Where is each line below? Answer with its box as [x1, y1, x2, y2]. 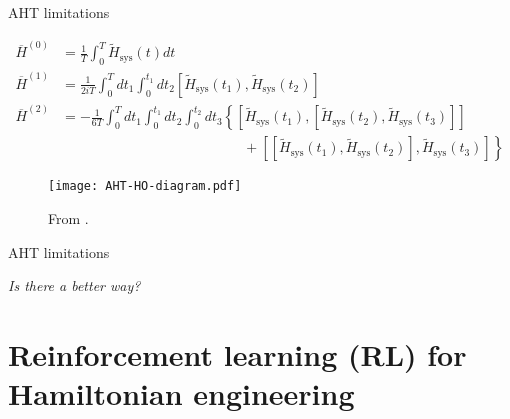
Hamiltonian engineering [8, 373, 355, 414]
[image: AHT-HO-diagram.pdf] [48, 179, 242, 194]
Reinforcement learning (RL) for [8, 334, 467, 375]
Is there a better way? [8, 275, 141, 296]
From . [48, 208, 89, 229]
